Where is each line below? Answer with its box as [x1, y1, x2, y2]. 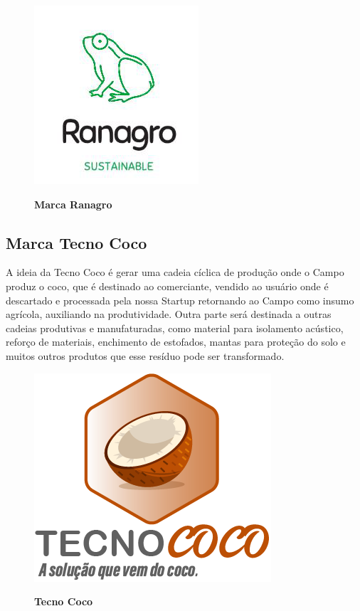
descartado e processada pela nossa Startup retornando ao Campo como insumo [6, 292, 354, 307]
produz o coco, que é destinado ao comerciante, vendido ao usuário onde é [6, 278, 329, 293]
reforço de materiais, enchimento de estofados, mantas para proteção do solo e [6, 334, 346, 349]
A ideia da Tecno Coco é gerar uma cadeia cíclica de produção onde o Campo [6, 265, 344, 280]
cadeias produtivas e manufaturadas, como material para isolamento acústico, [6, 320, 344, 335]
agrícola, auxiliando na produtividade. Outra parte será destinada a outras [6, 307, 332, 322]
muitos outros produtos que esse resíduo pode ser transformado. [6, 348, 285, 363]
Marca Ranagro [34, 196, 112, 211]
